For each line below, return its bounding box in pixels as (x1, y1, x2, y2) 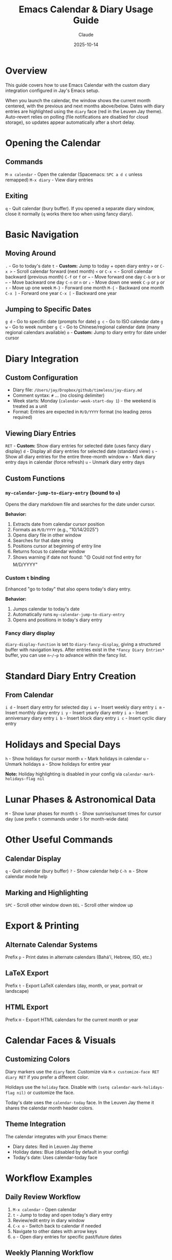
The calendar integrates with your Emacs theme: (5, 1133, 108, 1139)
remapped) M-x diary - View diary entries (5, 176, 93, 183)
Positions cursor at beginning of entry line (12, 543, 101, 549)
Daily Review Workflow (5, 1193, 81, 1201)
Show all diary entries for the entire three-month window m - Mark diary (5, 454, 156, 460)
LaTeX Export (5, 969, 49, 977)
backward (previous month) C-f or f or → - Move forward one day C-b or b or (5, 273, 165, 280)
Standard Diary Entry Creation (5, 670, 136, 682)
